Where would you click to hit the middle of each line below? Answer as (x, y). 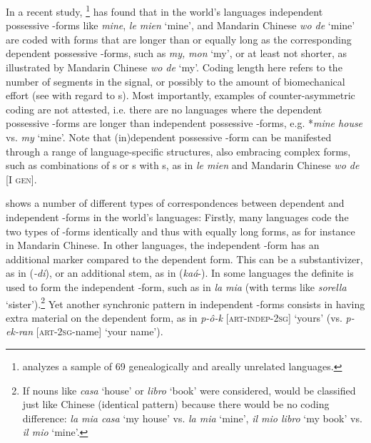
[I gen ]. (21, 179)
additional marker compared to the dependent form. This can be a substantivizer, (184, 259)
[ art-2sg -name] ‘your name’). (100, 331)
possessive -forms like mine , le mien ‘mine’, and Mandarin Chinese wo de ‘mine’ (181, 25)
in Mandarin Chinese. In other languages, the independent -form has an (163, 245)
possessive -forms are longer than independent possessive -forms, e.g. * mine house (184, 123)
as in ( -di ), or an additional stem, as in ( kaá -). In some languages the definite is (180, 273)
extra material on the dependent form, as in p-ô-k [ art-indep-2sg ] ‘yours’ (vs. (174, 317)
